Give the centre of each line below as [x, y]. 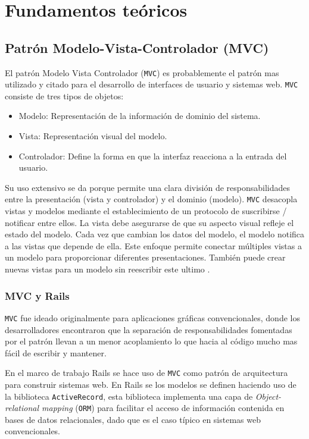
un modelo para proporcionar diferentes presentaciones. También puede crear [145, 257]
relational [22, 408]
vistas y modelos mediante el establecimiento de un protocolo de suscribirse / [146, 211]
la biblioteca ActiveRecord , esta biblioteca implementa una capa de [129, 396]
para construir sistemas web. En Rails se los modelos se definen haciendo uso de [151, 384]
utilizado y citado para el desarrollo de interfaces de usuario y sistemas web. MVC [152, 84]
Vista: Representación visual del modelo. [93, 136]
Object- [268, 396]
